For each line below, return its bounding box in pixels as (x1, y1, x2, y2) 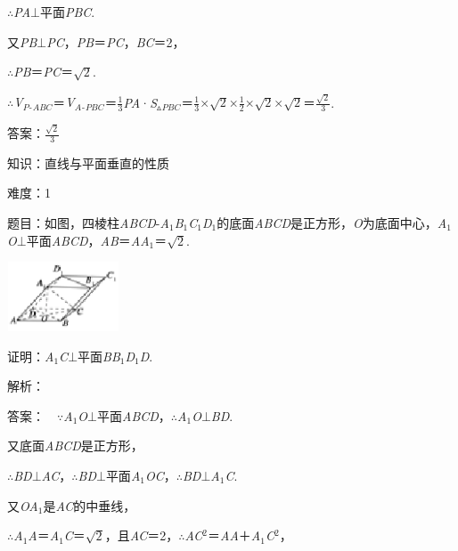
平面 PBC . (39, 3, 95, 20)
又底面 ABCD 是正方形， (7, 436, 143, 455)
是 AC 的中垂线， (43, 496, 136, 515)
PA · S (123, 93, 157, 111)
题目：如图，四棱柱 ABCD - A (7, 214, 169, 232)
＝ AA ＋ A (208, 526, 261, 545)
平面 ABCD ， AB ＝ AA (26, 231, 150, 249)
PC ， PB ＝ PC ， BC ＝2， (46, 32, 185, 51)
